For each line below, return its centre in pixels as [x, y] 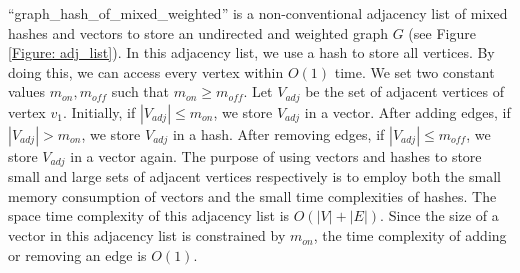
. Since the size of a [439, 215]
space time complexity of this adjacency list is [149, 215]
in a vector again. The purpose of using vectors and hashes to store [276, 155]
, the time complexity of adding [410, 235]
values [27, 91]
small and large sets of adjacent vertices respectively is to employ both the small [254, 176]
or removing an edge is [77, 254]
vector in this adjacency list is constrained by [147, 235]
